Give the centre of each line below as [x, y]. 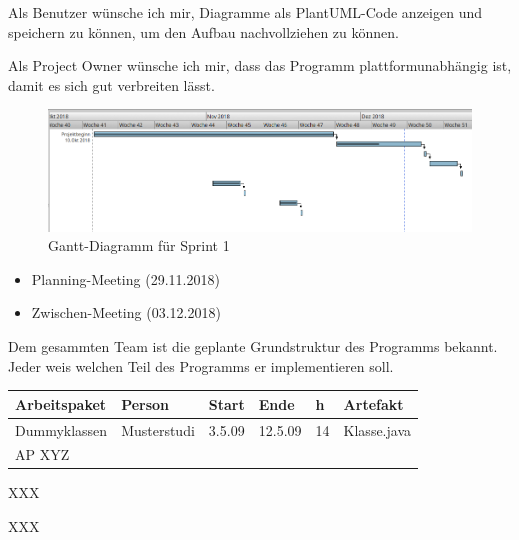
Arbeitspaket [61, 403]
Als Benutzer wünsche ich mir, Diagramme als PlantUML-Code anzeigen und [245, 12]
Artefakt [373, 403]
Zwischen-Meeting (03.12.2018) [126, 312]
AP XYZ [42, 454]
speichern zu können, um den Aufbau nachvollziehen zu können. [203, 31]
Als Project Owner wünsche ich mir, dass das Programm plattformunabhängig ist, [260, 65]
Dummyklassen [61, 429]
